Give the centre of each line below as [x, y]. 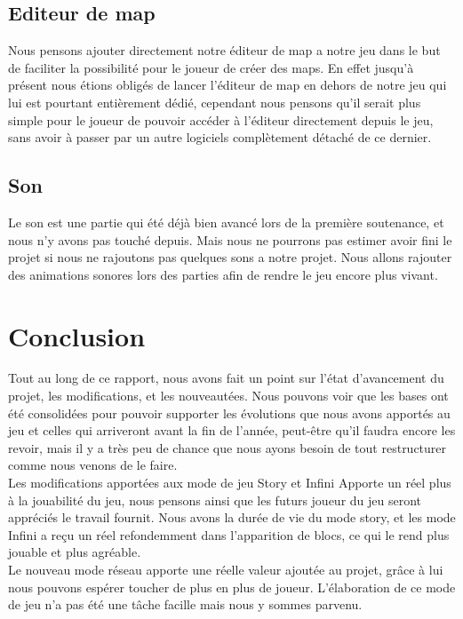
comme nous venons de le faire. [93, 465]
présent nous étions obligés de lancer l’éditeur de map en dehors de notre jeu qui [228, 85]
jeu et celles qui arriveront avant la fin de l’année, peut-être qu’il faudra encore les [232, 430]
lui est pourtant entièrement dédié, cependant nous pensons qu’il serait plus [215, 102]
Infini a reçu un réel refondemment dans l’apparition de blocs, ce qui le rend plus [229, 534]
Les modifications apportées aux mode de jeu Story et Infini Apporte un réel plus [230, 483]
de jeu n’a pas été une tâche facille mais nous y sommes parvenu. [185, 604]
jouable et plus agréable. [75, 552]
